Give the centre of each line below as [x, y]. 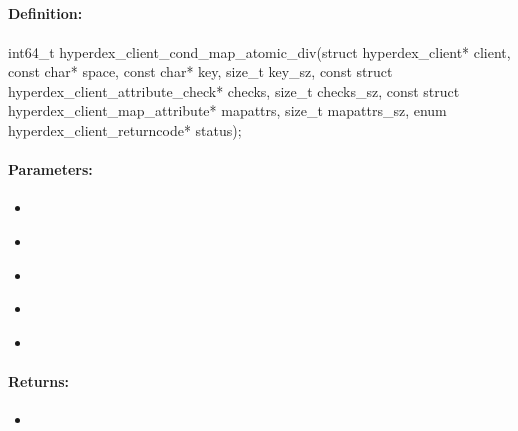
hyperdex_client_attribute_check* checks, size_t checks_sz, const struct [234, 90]
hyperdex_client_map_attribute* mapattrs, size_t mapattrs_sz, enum [227, 110]
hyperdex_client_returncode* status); [125, 129]
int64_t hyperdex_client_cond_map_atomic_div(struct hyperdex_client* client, [259, 51]
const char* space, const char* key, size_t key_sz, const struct [200, 71]
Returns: [39, 380]
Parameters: [50, 169]
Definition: [45, 13]
